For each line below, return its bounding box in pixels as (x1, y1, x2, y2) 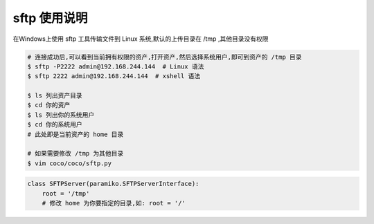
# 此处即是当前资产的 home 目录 (27, 130, 124, 138)
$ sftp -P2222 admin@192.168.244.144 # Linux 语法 (27, 62, 204, 71)
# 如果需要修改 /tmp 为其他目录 (27, 149, 124, 158)
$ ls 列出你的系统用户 (27, 111, 95, 119)
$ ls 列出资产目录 (27, 92, 82, 100)
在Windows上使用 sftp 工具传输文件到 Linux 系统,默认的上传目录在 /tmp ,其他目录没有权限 (12, 35, 269, 43)
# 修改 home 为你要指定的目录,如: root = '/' (42, 199, 186, 207)
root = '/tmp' (42, 189, 90, 197)
